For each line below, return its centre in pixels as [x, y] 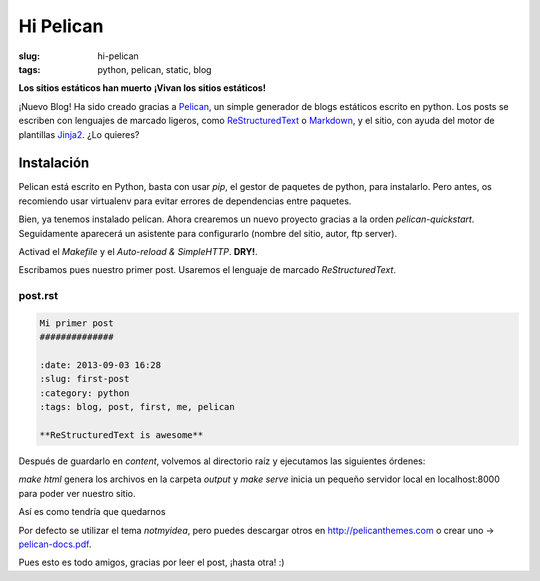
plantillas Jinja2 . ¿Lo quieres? [79, 134]
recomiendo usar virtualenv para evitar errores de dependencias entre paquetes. [185, 201]
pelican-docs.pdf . [55, 544]
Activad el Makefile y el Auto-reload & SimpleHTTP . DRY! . [138, 251]
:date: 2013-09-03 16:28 [100, 365]
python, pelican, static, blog [154, 69]
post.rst [38, 296]
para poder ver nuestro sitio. [77, 493]
